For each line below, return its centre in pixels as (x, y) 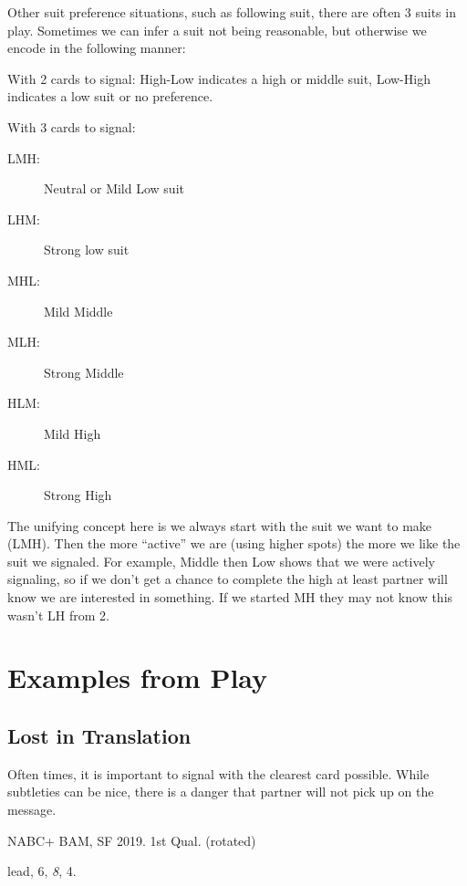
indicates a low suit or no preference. (110, 96)
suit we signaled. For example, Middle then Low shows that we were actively (221, 561)
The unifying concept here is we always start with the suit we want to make (220, 525)
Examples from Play (138, 678)
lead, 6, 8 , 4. (42, 871)
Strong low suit (87, 250)
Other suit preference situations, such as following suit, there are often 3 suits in (232, 12)
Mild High (73, 433)
